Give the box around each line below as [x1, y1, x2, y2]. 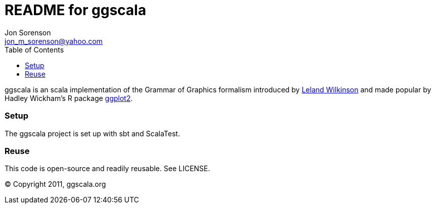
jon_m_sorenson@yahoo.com [5, 36, 103, 45]
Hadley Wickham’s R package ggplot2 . [5, 93, 133, 102]
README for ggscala [5, 2, 146, 19]
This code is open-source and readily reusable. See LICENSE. [5, 164, 210, 173]
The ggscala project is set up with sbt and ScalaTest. [5, 129, 180, 138]
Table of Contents [5, 45, 64, 54]
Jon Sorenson [5, 28, 51, 37]
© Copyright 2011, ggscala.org [5, 180, 106, 189]
